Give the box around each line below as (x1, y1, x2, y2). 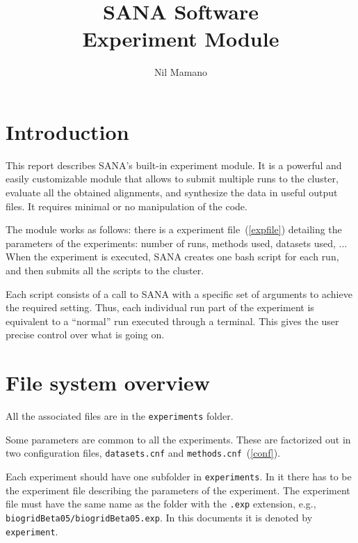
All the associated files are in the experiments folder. (6, 409, 234, 423)
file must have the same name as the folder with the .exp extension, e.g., (6, 496, 316, 511)
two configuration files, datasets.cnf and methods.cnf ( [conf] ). (6, 446, 281, 460)
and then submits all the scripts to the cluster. (6, 263, 204, 277)
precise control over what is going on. (6, 327, 165, 342)
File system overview (6, 368, 211, 397)
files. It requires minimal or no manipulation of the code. (6, 198, 247, 213)
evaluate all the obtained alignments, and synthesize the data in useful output (6, 185, 338, 200)
